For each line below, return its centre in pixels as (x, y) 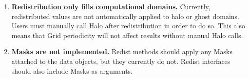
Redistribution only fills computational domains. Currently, (111, 6)
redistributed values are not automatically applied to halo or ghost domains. (125, 16)
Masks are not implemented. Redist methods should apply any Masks (122, 51)
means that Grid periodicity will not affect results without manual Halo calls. (127, 35)
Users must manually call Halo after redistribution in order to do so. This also (128, 26)
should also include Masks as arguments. (72, 70)
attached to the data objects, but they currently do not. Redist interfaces (121, 61)
